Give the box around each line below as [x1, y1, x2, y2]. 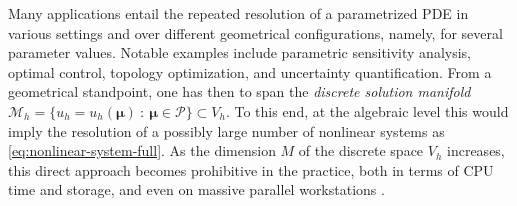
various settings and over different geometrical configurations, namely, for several [8, 22, 503, 43]
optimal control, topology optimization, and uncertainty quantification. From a [8, 61, 492, 82]
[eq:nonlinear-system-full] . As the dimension [8, 140, 276, 161]
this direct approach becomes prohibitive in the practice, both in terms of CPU [8, 159, 494, 180]
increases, [447, 140, 505, 161]
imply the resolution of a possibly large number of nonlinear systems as [8, 120, 445, 141]
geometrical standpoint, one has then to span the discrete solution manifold [8, 81, 471, 102]
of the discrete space [298, 140, 424, 161]
